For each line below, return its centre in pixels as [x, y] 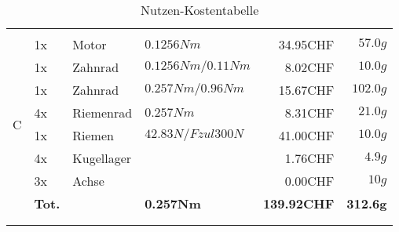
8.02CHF [309, 67]
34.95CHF [306, 44]
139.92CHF [298, 203]
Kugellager [102, 158]
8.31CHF [309, 112]
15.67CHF [306, 90]
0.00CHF [309, 181]
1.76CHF [309, 158]
